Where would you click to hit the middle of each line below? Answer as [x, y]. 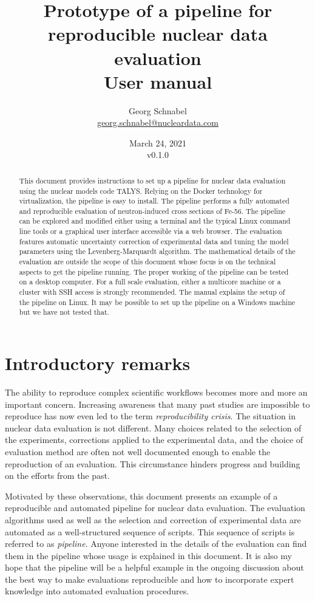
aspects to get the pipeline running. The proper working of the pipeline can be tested [154, 271]
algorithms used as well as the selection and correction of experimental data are [153, 519]
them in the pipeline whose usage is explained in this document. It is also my [148, 555]
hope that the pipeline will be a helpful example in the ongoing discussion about [154, 567]
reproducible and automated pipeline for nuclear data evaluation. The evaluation [155, 508]
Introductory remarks [98, 363]
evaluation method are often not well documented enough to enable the [138, 451]
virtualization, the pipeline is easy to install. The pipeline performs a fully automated [154, 201]
